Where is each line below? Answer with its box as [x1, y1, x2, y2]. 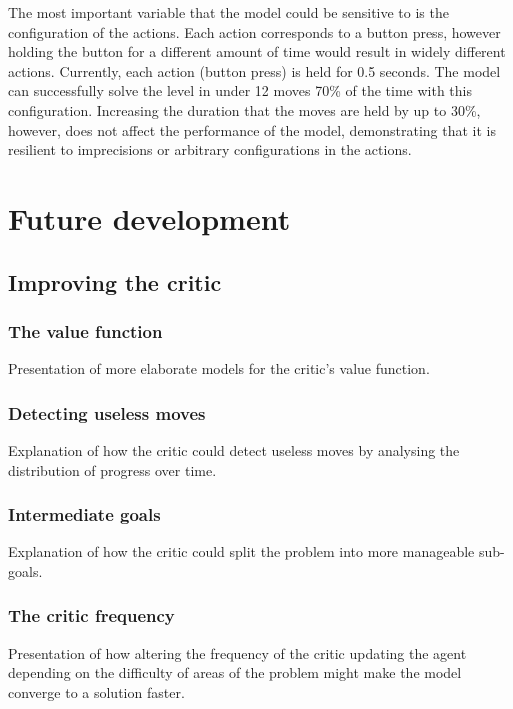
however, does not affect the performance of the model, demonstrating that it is [8, 119, 497, 140]
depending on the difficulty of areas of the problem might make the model [8, 662, 462, 683]
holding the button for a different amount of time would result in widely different [8, 41, 506, 62]
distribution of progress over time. [8, 459, 217, 480]
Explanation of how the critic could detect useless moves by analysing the [8, 439, 460, 460]
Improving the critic [8, 266, 222, 297]
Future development [8, 197, 291, 238]
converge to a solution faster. [8, 681, 185, 702]
